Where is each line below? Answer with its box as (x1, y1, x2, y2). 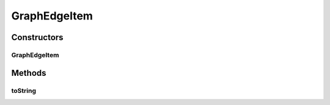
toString (11, 86, 37, 95)
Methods (11, 67, 46, 78)
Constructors (11, 32, 64, 42)
